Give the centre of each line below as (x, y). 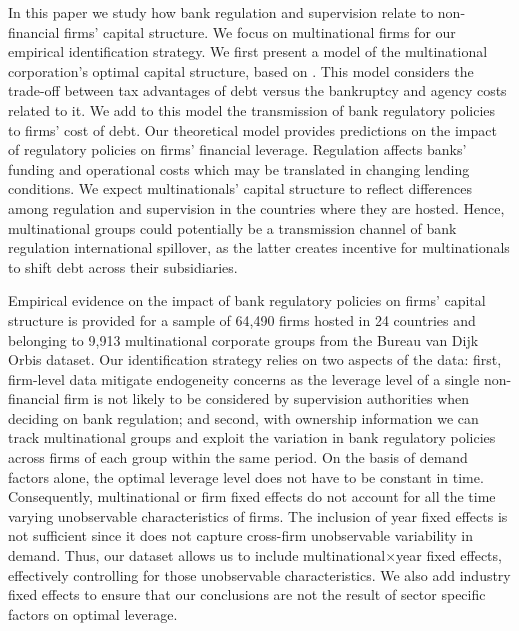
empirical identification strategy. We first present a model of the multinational (248, 51)
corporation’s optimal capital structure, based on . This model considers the (241, 70)
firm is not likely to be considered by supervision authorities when (267, 398)
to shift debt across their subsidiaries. (123, 266)
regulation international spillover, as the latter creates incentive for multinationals (259, 247)
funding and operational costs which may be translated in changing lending (239, 168)
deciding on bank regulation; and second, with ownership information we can (243, 417)
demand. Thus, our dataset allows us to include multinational (197, 555)
